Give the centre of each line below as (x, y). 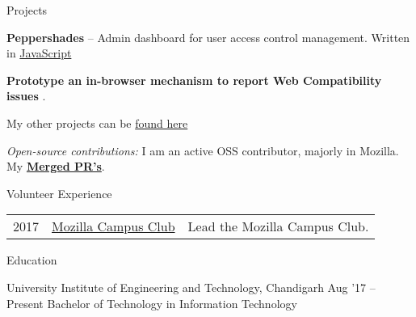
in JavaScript (39, 53)
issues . (26, 96)
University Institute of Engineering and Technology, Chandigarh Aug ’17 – (191, 287)
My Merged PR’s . (56, 166)
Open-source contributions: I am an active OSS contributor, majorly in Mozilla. (203, 150)
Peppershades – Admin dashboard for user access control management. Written (208, 37)
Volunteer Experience (59, 193)
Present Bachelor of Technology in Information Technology (152, 303)
